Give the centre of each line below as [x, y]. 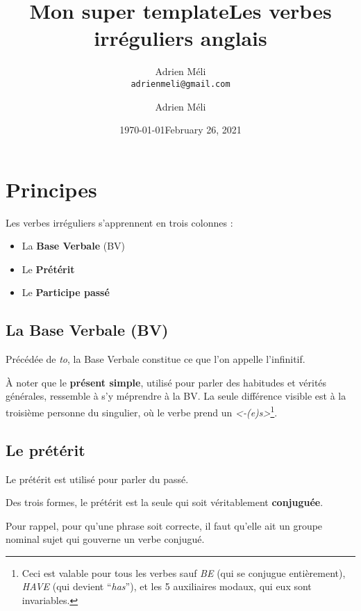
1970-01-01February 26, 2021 [180, 130]
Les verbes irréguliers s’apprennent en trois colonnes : [119, 222]
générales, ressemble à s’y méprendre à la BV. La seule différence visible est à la [176, 396]
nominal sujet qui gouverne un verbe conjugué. [105, 539]
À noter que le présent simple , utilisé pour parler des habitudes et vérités [166, 382]
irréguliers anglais [180, 38]
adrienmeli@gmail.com [180, 84]
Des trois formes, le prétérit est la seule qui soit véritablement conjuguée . [165, 502]
